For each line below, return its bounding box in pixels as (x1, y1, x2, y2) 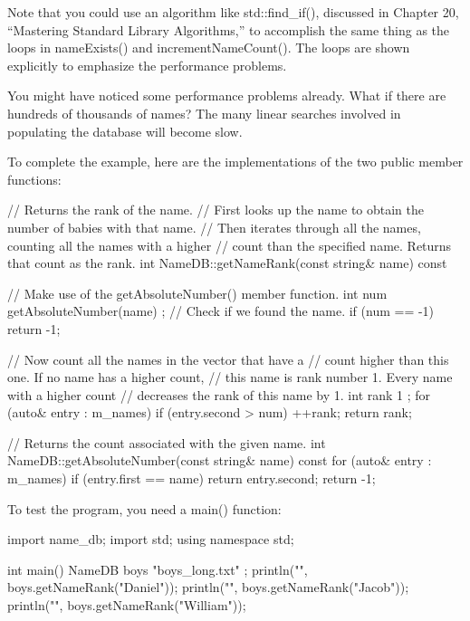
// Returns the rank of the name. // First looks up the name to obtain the (7, 200, 425, 219)
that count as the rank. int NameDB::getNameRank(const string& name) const (7, 253, 447, 272)
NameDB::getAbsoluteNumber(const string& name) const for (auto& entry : (7, 451, 432, 470)
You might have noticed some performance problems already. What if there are (7, 86, 446, 105)
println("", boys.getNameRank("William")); (7, 596, 246, 615)
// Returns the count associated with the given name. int (7, 433, 326, 452)
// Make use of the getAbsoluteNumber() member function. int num (7, 283, 388, 302)
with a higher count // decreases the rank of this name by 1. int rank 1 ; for (7, 385, 431, 404)
